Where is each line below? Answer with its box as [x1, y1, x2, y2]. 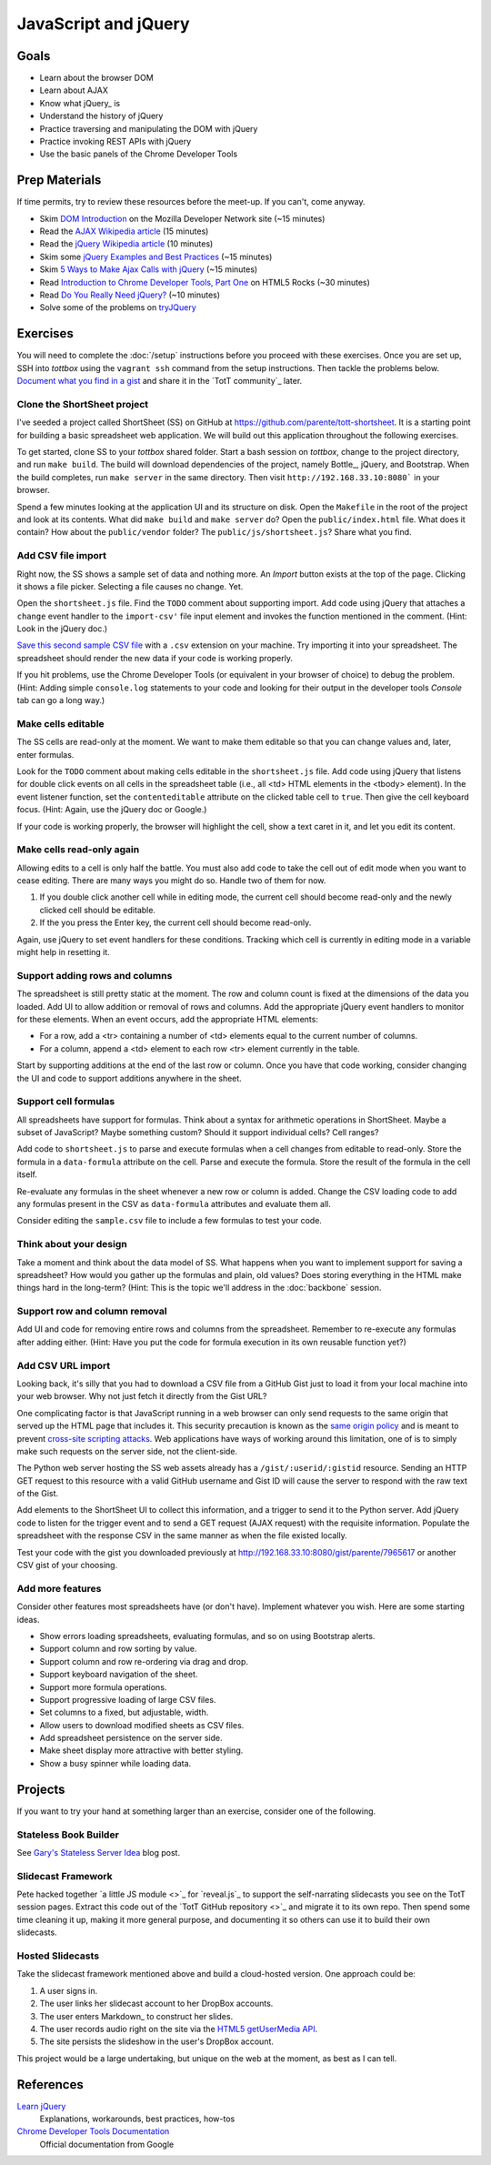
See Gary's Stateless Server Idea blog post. [16, 1847, 181, 1858]
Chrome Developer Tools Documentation [16, 2126, 170, 2137]
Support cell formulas [16, 1095, 115, 1108]
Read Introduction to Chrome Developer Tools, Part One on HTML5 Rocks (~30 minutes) [39, 277, 370, 287]
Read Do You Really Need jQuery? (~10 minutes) [39, 289, 221, 300]
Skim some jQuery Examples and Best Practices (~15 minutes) [39, 251, 273, 262]
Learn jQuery [16, 2100, 66, 2111]
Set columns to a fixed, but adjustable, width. [39, 1707, 209, 1718]
